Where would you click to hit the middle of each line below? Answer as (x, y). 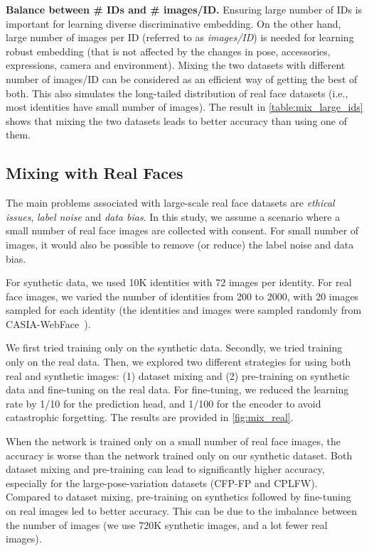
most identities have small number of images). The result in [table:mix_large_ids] (184, 107)
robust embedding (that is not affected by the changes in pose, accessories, (168, 51)
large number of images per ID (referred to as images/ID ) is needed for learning (180, 37)
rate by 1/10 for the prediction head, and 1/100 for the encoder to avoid (164, 403)
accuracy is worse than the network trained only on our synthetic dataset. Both (179, 455)
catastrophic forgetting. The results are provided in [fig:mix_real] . (150, 417)
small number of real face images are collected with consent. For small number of (182, 230)
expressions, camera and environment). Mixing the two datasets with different (176, 65)
